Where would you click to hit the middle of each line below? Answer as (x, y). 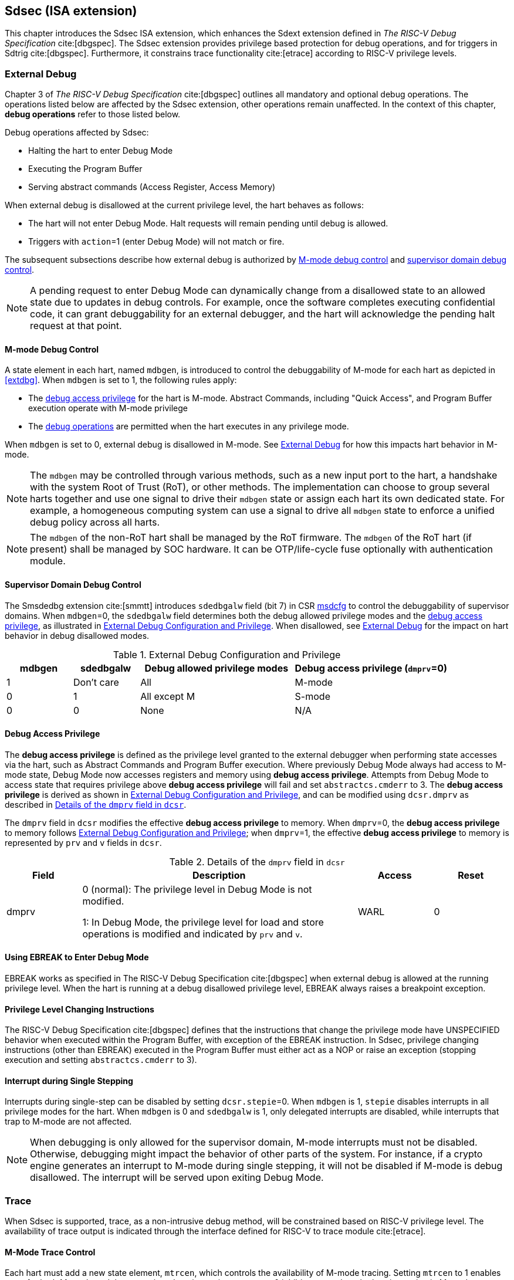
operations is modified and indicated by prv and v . (192, 934)
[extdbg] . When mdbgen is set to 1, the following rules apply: (121, 380)
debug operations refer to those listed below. (93, 114)
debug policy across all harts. (95, 522)
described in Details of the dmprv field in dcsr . (96, 804)
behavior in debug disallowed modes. (77, 635)
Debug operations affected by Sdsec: (77, 133)
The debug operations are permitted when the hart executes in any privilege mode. (189, 426)
